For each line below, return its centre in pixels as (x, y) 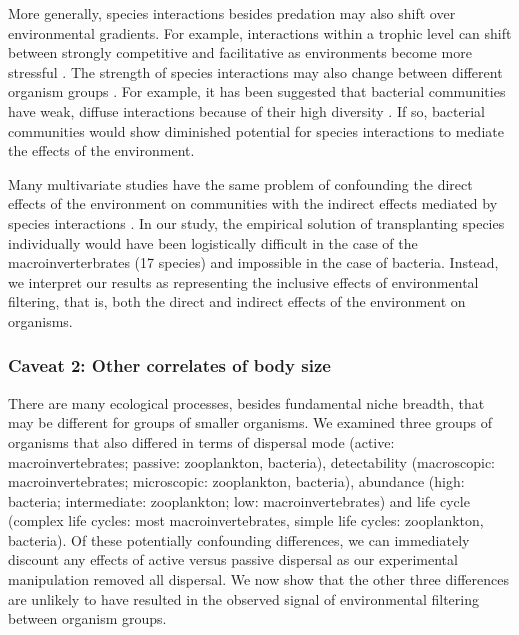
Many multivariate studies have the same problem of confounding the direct (240, 183)
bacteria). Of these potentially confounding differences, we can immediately (239, 539)
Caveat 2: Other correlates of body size (169, 365)
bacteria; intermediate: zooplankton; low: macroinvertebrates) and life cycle (239, 500)
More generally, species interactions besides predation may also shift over (232, 13)
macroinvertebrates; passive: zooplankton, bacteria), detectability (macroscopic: (252, 461)
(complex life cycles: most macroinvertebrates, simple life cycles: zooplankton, (246, 520)
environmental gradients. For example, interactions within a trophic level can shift (260, 32)
